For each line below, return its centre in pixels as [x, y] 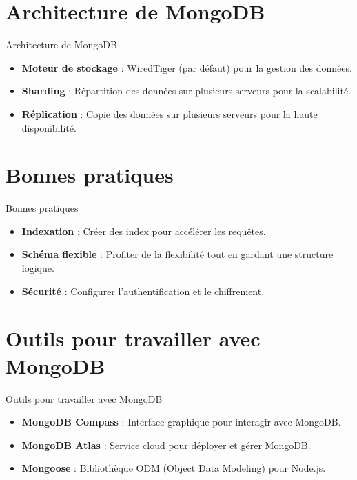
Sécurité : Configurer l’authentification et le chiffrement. [143, 291]
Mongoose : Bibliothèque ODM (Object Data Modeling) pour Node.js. [174, 468]
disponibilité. [49, 127]
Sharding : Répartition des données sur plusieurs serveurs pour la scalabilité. [186, 91]
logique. [38, 268]
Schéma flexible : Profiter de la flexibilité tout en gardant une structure [177, 254]
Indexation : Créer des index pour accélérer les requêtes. [144, 231]
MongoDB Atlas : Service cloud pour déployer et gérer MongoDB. [166, 444]
